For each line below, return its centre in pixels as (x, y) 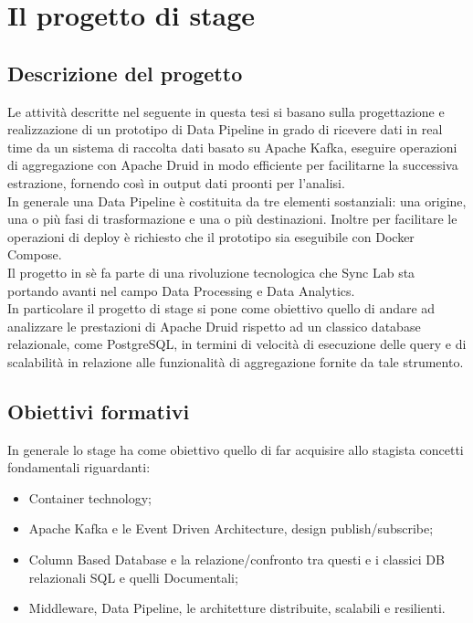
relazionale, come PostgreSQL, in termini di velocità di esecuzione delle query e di (237, 344)
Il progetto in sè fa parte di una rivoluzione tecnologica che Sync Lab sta (211, 272)
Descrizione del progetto (125, 73)
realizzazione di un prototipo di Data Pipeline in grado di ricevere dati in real (225, 129)
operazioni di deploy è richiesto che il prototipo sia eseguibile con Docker (211, 236)
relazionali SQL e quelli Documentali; (133, 577)
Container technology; (90, 497)
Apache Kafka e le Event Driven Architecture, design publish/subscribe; (231, 528)
